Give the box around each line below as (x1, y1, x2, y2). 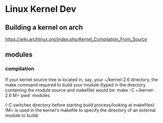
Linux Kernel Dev (5, 3, 77, 15)
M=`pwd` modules (12, 92, 50, 98)
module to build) (5, 112, 39, 118)
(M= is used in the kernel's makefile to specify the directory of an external (5, 107, 156, 113)
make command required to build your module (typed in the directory (5, 82, 146, 87)
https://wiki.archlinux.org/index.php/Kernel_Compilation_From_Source (5, 36, 147, 42)
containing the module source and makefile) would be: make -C (5, 87, 135, 93)
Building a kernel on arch (5, 23, 83, 32)
